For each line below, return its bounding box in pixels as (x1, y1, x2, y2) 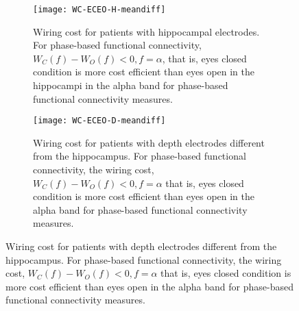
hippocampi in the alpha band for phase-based (33, 78, 228, 92)
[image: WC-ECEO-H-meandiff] (33, 5, 166, 14)
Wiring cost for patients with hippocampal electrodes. (33, 24, 260, 38)
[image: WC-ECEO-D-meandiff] (33, 116, 166, 126)
